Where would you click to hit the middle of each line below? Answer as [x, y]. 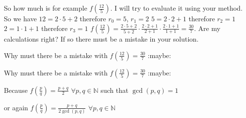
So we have [20, 18]
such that [115, 90]
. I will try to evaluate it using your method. [176, 8]
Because [16, 90]
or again [16, 107]
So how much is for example [46, 8]
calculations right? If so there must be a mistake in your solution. [101, 38]
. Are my [207, 28]
